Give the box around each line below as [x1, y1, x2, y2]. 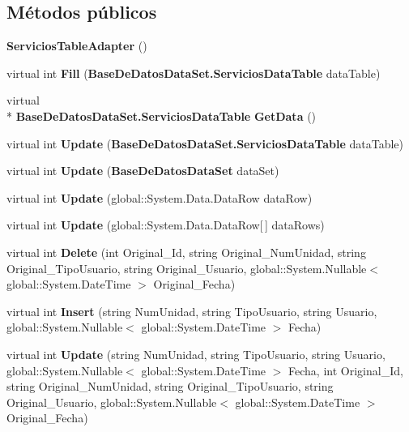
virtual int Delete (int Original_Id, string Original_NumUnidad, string [6, 243, 366, 260]
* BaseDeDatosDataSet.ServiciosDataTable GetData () [6, 107, 317, 124]
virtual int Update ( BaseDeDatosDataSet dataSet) [6, 162, 279, 179]
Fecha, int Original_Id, [288, 361, 403, 379]
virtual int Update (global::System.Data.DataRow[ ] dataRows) [6, 216, 325, 233]
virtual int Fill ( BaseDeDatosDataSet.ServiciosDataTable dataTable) [6, 64, 381, 81]
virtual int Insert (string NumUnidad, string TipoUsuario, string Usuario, [6, 302, 377, 319]
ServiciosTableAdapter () [6, 37, 147, 54]
